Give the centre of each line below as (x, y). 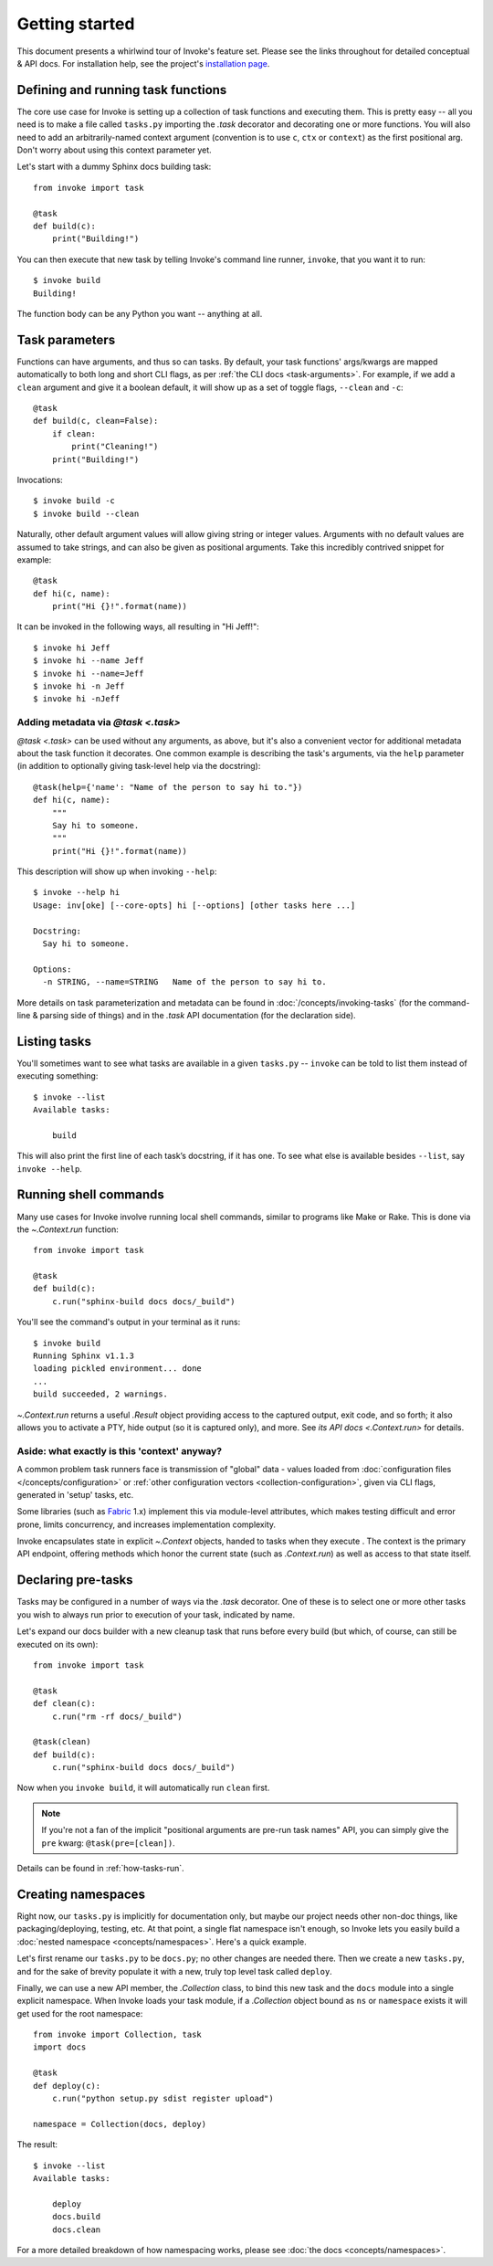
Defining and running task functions (122, 90)
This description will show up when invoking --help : (117, 871)
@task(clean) (62, 1742)
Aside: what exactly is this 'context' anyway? (120, 1450)
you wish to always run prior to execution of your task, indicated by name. (156, 1614)
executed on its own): (58, 1644)
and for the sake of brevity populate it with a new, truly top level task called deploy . (174, 1971)
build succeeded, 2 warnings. (101, 1394)
